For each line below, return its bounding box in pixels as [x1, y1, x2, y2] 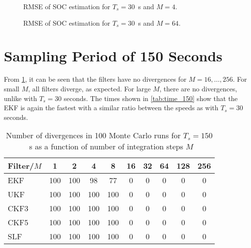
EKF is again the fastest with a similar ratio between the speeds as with [4, 102, 219, 113]
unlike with [4, 93, 37, 103]
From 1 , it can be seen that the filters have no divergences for [4, 74, 187, 84]
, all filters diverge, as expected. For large [28, 83, 151, 93]
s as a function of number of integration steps [29, 141, 183, 152]
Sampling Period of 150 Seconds [4, 46, 222, 66]
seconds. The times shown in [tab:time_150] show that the [64, 93, 238, 103]
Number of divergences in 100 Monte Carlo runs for [6, 130, 181, 141]
